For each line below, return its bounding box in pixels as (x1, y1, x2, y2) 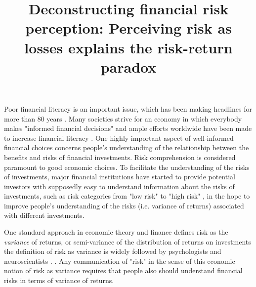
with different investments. (4, 210, 85, 220)
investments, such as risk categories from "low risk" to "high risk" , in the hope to (4, 191, 250, 201)
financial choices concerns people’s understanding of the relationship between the (4, 142, 249, 153)
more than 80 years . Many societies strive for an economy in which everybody (4, 113, 242, 123)
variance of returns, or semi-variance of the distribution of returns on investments (4, 236, 251, 246)
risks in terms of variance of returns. (4, 275, 114, 286)
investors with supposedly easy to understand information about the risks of (4, 181, 235, 191)
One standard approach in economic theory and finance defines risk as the (4, 227, 228, 237)
